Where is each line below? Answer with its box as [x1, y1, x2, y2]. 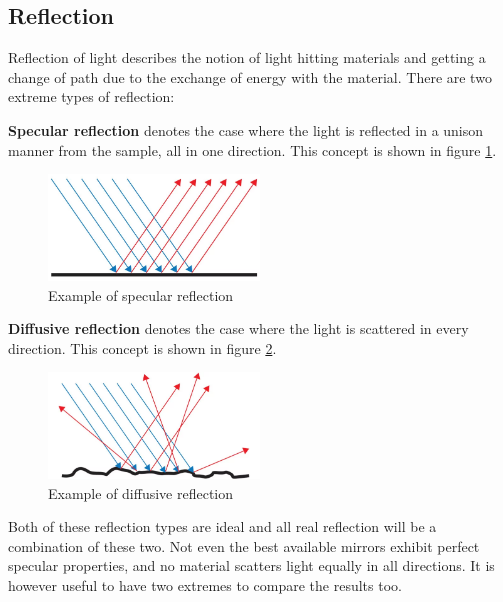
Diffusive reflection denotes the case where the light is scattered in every [8, 318, 469, 339]
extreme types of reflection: [8, 86, 175, 107]
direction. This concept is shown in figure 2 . [8, 337, 277, 358]
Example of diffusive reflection [48, 482, 234, 503]
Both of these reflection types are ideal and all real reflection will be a [8, 516, 437, 537]
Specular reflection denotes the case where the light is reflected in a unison [8, 119, 484, 140]
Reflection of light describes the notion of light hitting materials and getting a [8, 47, 486, 68]
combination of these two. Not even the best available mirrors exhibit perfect [8, 535, 480, 556]
